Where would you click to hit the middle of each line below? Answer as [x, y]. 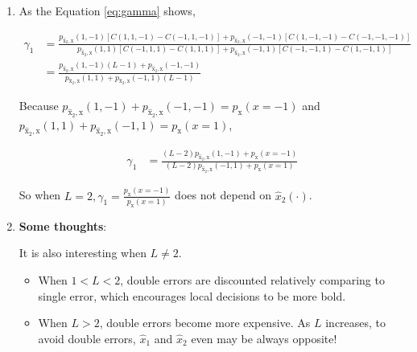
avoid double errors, [87, 338]
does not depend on [223, 195]
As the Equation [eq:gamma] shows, [107, 10]
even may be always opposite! [264, 338]
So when [40, 195]
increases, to [356, 323]
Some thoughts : [63, 225]
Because [39, 106]
